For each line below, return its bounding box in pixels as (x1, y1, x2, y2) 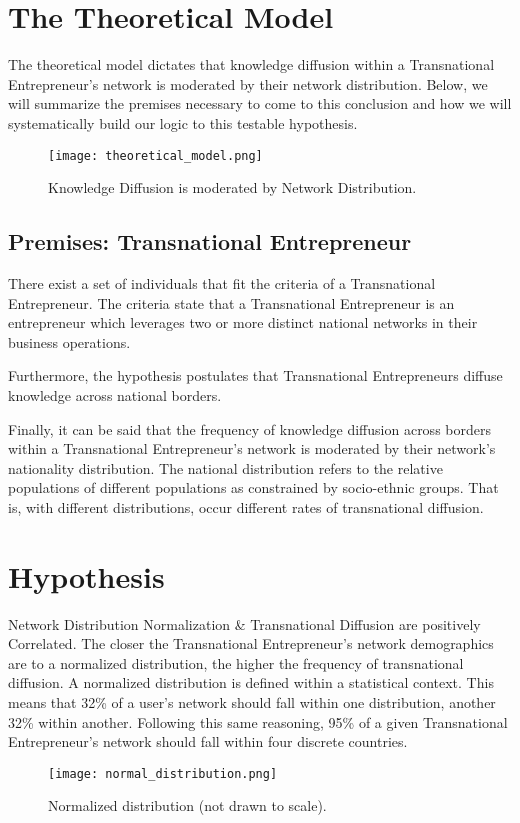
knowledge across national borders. (8, 384, 222, 405)
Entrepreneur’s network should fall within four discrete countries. (8, 731, 408, 752)
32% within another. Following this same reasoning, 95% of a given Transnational (8, 711, 508, 732)
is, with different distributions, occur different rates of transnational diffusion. (8, 496, 484, 517)
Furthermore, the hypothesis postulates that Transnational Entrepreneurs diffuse (8, 365, 503, 386)
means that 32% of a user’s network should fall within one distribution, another (8, 691, 496, 712)
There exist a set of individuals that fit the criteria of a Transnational (8, 272, 436, 293)
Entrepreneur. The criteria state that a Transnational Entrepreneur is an (8, 292, 455, 313)
